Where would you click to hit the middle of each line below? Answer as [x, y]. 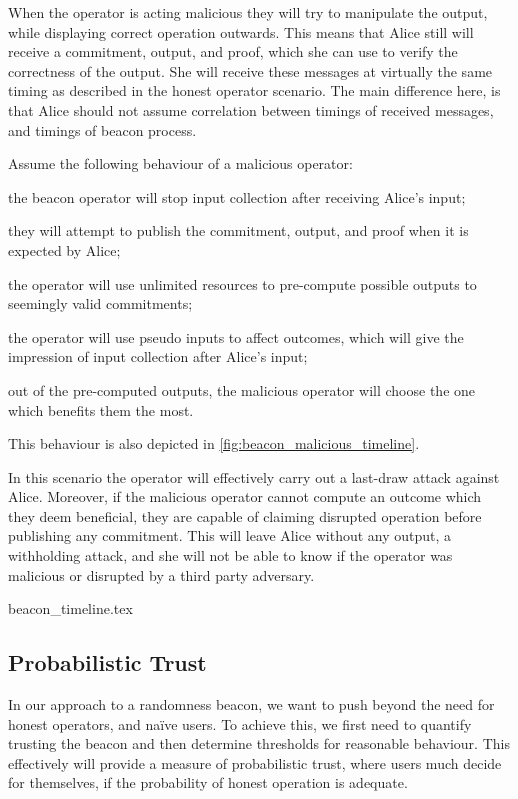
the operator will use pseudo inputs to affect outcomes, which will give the [236, 336]
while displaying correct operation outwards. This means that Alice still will [241, 31]
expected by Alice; [64, 249]
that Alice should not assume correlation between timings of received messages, [251, 109]
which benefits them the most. [101, 409]
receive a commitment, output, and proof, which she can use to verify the [233, 51]
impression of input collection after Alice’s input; [158, 356]
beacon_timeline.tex [70, 608]
